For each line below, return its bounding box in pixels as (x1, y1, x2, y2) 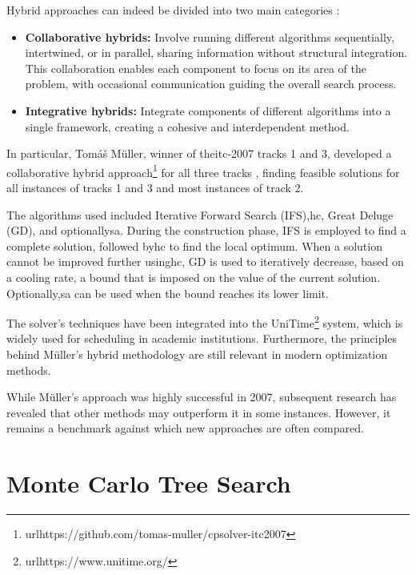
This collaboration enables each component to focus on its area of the (25, 59, 366, 76)
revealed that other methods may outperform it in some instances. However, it (6, 404, 391, 420)
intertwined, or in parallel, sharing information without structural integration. (25, 44, 408, 61)
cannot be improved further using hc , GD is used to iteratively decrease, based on (6, 253, 404, 270)
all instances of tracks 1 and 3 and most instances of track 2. (6, 179, 304, 195)
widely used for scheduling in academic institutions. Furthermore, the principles (6, 330, 398, 347)
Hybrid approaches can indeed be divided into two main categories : (6, 2, 340, 18)
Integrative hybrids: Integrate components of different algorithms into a (25, 102, 391, 119)
